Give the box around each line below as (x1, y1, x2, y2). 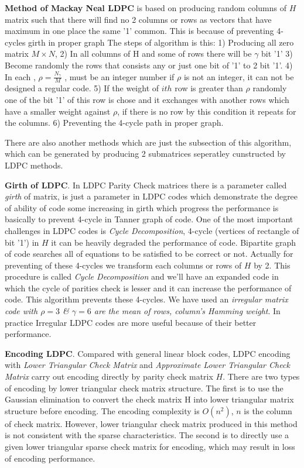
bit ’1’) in (5, 236, 39, 248)
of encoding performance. (5, 452, 95, 464)
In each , (5, 70, 36, 82)
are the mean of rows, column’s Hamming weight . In (94, 305, 281, 317)
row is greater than (175, 82, 243, 94)
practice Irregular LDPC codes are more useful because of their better (5, 316, 257, 328)
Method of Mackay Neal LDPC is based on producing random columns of (5, 2, 286, 13)
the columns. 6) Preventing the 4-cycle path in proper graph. (5, 116, 224, 129)
